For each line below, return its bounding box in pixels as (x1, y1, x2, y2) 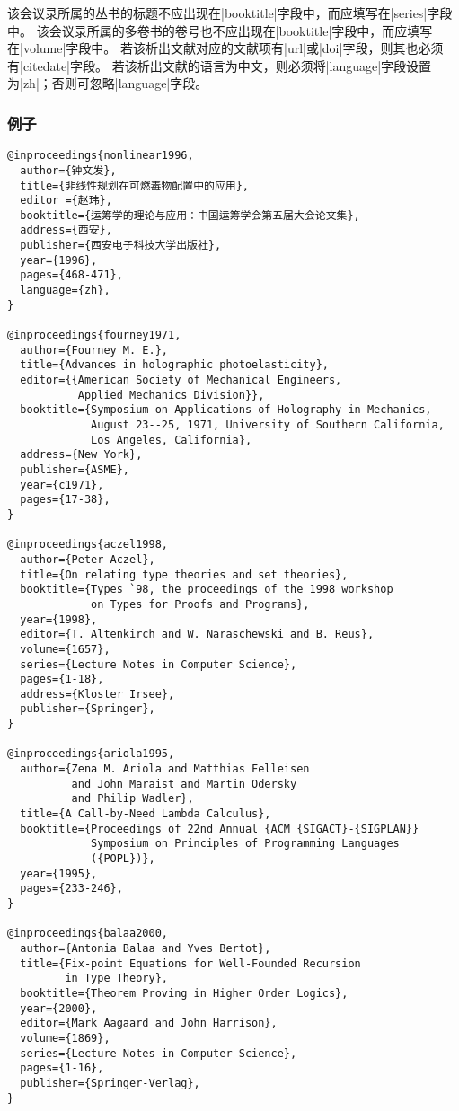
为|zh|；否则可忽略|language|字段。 (7, 74, 208, 93)
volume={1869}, (20, 1031, 110, 1045)
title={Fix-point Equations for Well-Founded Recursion (20, 957, 361, 970)
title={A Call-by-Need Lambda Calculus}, (20, 807, 271, 821)
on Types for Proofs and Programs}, (91, 597, 310, 611)
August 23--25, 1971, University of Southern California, (91, 419, 445, 431)
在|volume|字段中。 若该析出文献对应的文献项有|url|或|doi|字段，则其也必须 (7, 39, 444, 57)
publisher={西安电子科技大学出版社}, (20, 239, 222, 252)
